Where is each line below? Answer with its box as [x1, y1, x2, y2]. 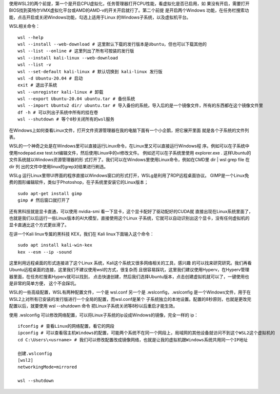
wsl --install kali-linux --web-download [18, 55, 118, 60]
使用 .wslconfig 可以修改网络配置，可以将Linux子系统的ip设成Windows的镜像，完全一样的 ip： [9, 312, 199, 318]
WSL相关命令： [9, 23, 40, 29]
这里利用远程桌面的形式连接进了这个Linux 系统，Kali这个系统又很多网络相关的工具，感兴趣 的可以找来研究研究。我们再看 [9, 260, 252, 266]
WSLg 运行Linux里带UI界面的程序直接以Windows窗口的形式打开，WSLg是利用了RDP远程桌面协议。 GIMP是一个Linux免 [9, 172, 249, 178]
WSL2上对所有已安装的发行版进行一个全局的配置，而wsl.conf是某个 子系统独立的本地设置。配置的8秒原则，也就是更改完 [9, 296, 251, 302]
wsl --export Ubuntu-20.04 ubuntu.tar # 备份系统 [18, 96, 135, 102]
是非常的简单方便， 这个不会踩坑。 [9, 280, 79, 286]
